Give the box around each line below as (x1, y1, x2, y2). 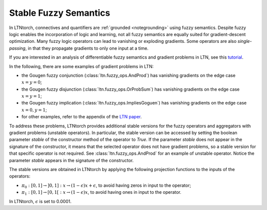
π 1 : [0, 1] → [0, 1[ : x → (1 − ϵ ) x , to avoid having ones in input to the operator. (21, 189, 181, 196)
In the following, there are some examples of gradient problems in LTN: (9, 63, 154, 69)
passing (9, 45, 26, 51)
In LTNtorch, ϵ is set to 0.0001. (9, 198, 72, 204)
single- (237, 38, 252, 44)
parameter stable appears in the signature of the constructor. (9, 157, 134, 163)
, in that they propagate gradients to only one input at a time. (25, 45, 149, 51)
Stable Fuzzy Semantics (9, 7, 111, 18)
